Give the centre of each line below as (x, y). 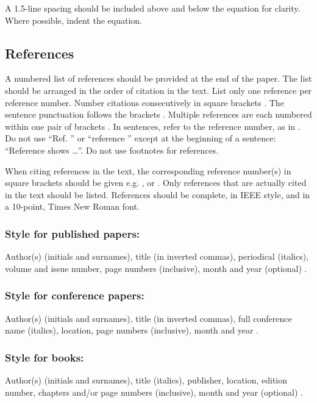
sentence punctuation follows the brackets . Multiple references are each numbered (158, 114)
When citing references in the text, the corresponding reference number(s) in (148, 170)
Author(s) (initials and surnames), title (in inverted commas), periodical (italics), (157, 256)
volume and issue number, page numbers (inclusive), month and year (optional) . (156, 268)
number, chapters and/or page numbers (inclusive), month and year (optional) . (154, 392)
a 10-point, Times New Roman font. (72, 206)
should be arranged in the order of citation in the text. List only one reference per (158, 90)
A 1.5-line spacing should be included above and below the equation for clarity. (153, 8)
